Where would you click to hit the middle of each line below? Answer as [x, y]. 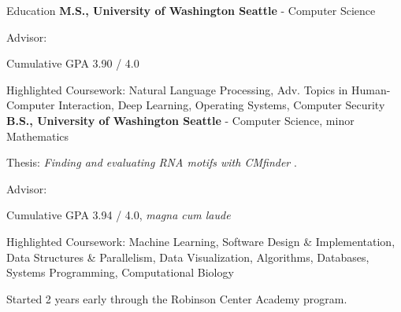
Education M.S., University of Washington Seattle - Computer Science [191, 10]
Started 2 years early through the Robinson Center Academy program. [177, 298]
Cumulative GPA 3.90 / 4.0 [73, 63]
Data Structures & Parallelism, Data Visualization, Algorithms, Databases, [188, 257]
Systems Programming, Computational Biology [120, 272]
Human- [371, 89]
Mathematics [38, 136]
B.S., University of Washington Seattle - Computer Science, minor [180, 120]
